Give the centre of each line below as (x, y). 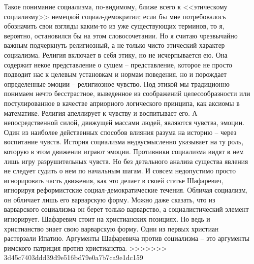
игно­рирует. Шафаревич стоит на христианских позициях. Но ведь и (107, 219)
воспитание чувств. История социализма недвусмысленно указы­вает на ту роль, (124, 142)
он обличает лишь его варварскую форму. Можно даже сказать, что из (110, 199)
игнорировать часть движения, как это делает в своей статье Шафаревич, (114, 180)
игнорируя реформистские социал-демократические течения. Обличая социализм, (126, 190)
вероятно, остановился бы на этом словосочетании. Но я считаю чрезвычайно (121, 35)
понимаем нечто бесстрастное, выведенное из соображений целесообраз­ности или (127, 93)
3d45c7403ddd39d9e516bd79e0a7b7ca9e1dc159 (74, 257)
